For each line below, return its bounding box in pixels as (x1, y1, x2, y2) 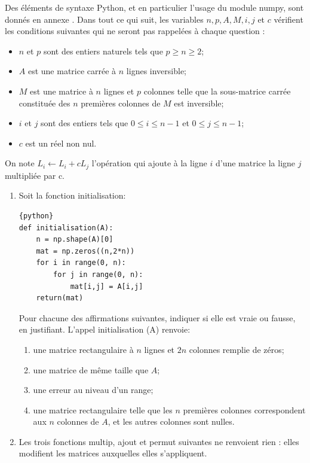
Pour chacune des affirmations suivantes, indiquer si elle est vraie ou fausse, (19, 311, 296, 324)
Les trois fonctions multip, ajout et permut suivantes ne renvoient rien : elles (19, 435, 299, 447)
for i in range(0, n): (36, 258, 126, 267)
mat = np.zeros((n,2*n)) (36, 246, 135, 255)
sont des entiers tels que (41, 117, 128, 129)
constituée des (19, 96, 70, 109)
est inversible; (174, 96, 224, 109)
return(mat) (36, 294, 84, 303)
